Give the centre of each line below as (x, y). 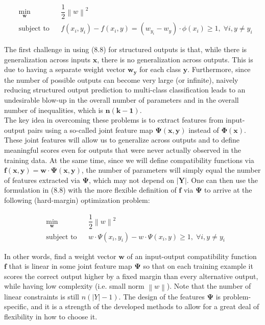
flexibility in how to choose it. (51, 316)
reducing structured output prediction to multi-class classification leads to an (125, 90)
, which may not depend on (131, 180)
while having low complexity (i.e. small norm (74, 286)
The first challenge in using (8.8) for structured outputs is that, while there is (126, 49)
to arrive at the (228, 190)
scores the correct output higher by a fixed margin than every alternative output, (131, 276)
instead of (204, 130)
